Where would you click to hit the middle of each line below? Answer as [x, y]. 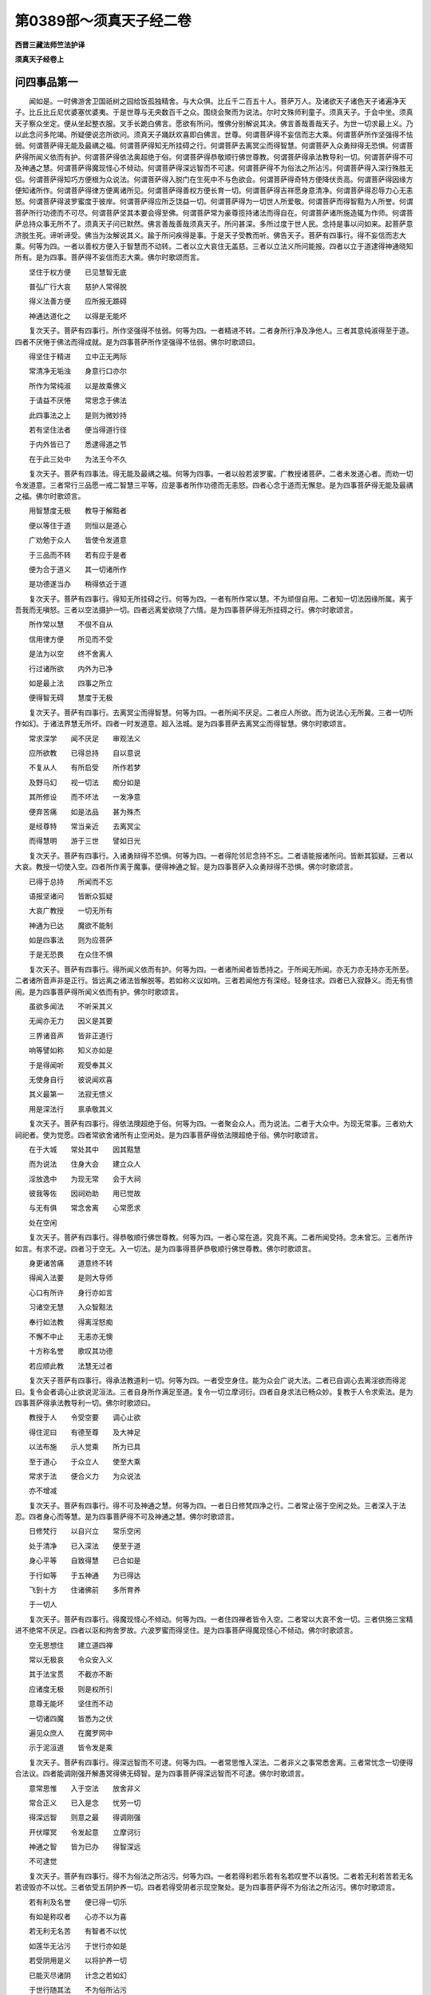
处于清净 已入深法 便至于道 [85, 1546]
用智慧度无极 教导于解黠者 [77, 511]
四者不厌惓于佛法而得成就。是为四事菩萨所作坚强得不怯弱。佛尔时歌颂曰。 [137, 342]
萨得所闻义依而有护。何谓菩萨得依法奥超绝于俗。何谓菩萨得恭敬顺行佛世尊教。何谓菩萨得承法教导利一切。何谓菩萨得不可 [214, 156]
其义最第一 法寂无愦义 [71, 1094]
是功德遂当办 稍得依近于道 [77, 584]
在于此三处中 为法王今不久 [77, 459]
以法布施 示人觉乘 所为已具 [85, 1447]
